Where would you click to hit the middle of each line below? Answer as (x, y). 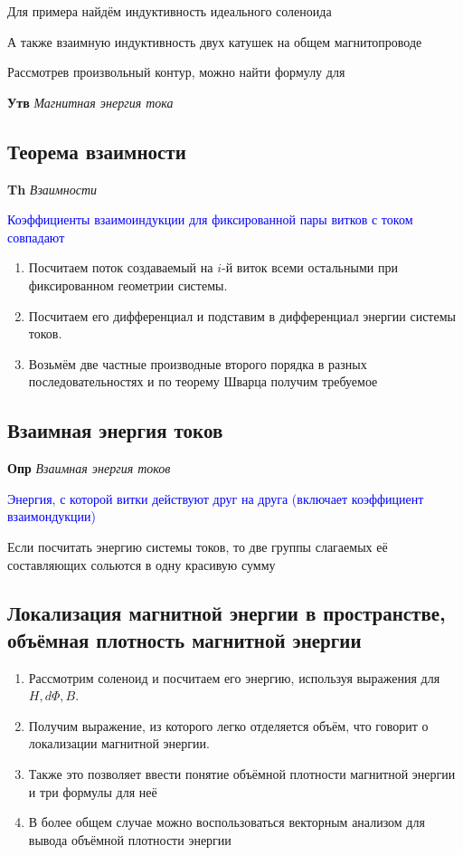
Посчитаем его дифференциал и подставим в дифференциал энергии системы (242, 315)
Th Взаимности (52, 189)
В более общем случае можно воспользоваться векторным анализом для (227, 822)
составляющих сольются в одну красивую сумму (142, 564)
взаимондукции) (52, 516)
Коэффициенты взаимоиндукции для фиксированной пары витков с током (210, 219)
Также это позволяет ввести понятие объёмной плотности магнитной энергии (242, 774)
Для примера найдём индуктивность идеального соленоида (170, 11)
